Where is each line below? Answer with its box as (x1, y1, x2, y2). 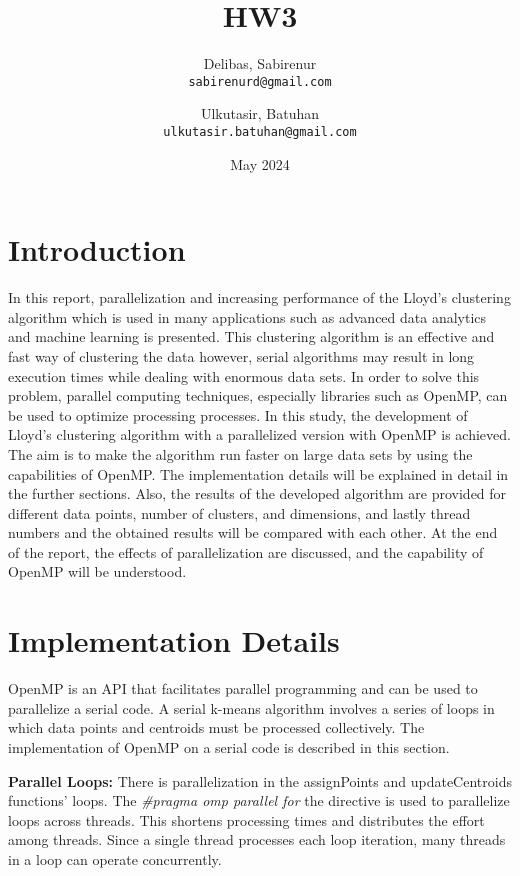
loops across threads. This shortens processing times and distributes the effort (8, 809, 485, 830)
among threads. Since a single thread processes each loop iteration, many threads (8, 829, 506, 850)
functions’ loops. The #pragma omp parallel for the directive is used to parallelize (8, 790, 510, 811)
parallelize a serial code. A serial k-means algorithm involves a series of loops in (8, 697, 495, 718)
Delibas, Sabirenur (203, 53, 317, 74)
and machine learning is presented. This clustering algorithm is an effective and (8, 326, 495, 347)
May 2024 (230, 153, 290, 174)
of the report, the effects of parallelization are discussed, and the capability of (8, 541, 484, 562)
